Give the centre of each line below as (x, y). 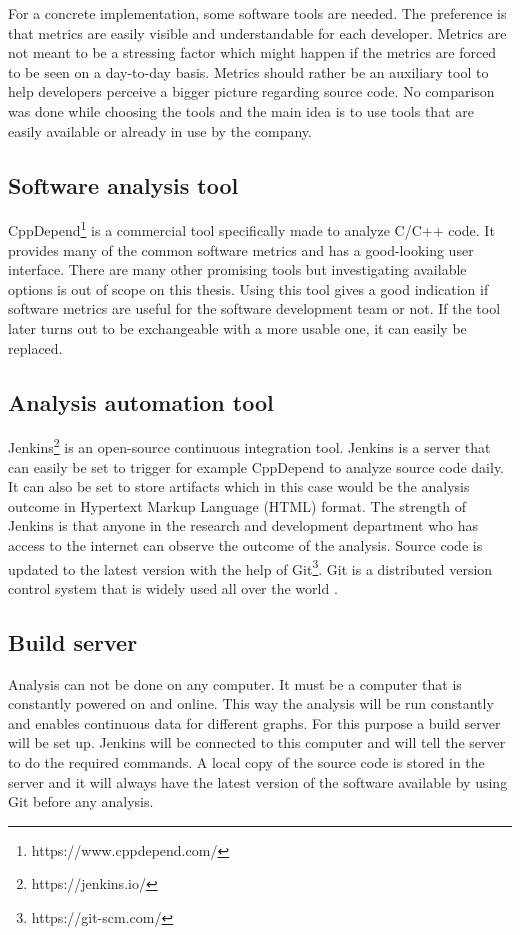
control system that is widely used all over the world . (173, 587)
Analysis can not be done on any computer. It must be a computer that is (235, 683)
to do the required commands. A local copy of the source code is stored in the (246, 762)
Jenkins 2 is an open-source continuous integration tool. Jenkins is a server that (249, 446)
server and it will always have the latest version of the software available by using (258, 781)
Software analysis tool (123, 184)
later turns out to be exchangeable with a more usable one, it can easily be (237, 327)
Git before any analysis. (81, 801)
